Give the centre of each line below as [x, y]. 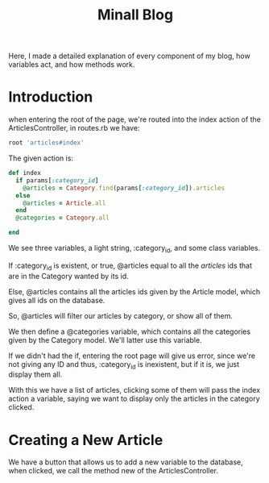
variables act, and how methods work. [72, 65]
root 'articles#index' [46, 143]
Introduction [51, 97]
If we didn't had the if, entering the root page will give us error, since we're [132, 356]
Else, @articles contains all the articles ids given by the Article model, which [134, 291]
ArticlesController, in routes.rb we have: [74, 128]
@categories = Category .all [63, 218]
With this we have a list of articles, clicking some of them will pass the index [134, 390]
